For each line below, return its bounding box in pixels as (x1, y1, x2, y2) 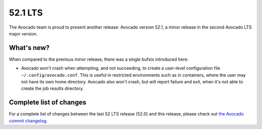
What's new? (9, 44, 50, 52)
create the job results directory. (21, 85, 84, 92)
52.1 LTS (9, 7, 43, 18)
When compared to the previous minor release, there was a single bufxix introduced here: (9, 56, 189, 62)
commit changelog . (9, 118, 48, 124)
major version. (9, 31, 38, 36)
